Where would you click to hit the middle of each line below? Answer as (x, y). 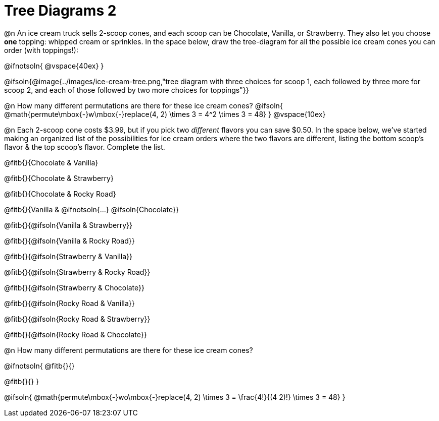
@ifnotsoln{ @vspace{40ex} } (54, 66)
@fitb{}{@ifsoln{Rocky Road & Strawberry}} (77, 319)
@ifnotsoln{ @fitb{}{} (39, 366)
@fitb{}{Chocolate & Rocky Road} (60, 194)
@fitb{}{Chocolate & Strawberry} (59, 178)
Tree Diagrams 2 (60, 11)
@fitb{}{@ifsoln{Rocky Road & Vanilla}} (69, 303)
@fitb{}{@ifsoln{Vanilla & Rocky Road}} (69, 240)
